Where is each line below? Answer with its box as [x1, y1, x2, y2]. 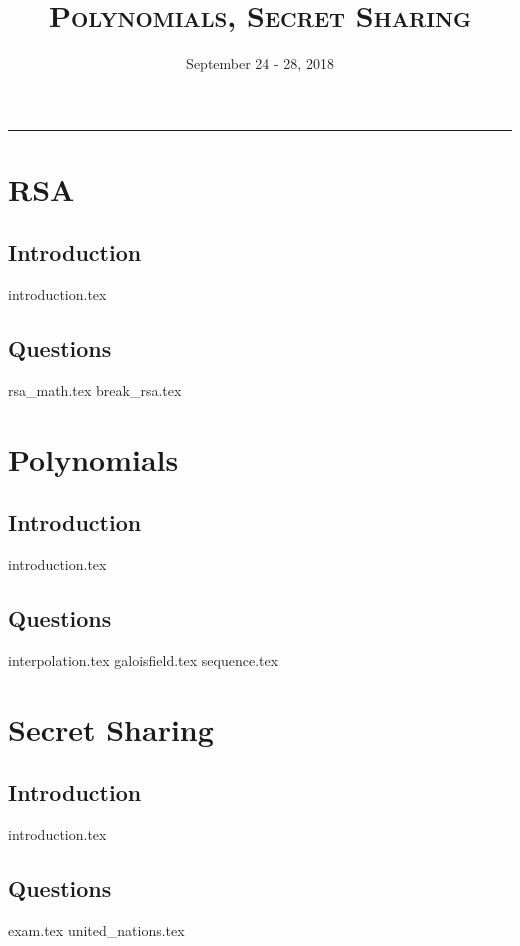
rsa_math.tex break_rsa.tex [8, 380, 182, 401]
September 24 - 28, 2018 [186, 53, 334, 74]
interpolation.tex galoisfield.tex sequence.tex [8, 650, 279, 671]
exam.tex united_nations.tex [8, 920, 185, 941]
